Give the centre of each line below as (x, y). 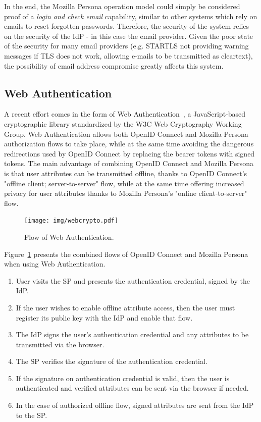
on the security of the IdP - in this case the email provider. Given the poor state (129, 36)
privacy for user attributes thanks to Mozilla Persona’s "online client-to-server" (126, 193)
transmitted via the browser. (60, 344)
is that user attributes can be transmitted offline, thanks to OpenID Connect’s (126, 173)
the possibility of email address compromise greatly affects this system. (114, 65)
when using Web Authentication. (55, 264)
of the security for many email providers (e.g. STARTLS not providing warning (126, 46)
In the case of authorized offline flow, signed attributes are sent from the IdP (135, 405)
